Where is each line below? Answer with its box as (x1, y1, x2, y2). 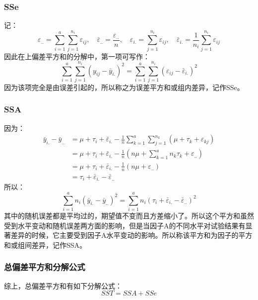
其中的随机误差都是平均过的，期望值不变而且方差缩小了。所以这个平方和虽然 (4, 210, 254, 220)
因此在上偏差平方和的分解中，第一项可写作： (4, 51, 150, 61)
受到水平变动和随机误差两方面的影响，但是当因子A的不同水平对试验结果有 (4, 220, 246, 230)
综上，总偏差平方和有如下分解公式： (4, 280, 122, 291)
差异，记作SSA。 (31, 239, 87, 250)
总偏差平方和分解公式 (4, 261, 85, 273)
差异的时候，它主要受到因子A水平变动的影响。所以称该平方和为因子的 (10, 230, 239, 240)
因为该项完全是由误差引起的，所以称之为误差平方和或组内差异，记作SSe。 (4, 82, 244, 92)
